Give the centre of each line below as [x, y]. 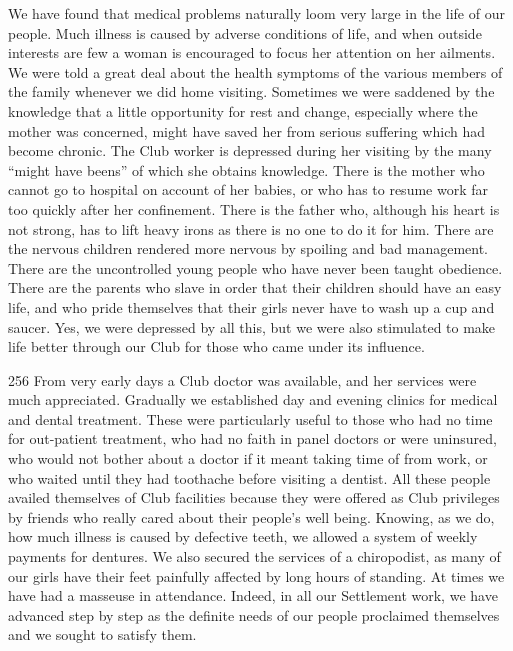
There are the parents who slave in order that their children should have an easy [255, 287]
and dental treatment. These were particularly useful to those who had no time [250, 418]
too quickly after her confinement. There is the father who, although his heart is [254, 208]
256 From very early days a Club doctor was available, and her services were [242, 379]
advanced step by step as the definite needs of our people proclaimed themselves [254, 614]
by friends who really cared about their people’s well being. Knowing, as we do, [251, 516]
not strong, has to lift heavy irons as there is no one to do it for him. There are [251, 228]
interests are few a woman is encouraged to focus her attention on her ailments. [252, 52]
